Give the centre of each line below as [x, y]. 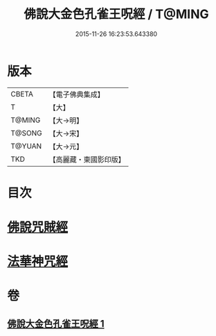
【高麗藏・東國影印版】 [87, 159]
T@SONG [27, 133]
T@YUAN [26, 146]
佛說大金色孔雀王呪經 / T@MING [116, 14]
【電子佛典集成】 [77, 94]
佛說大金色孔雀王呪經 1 [56, 324]
